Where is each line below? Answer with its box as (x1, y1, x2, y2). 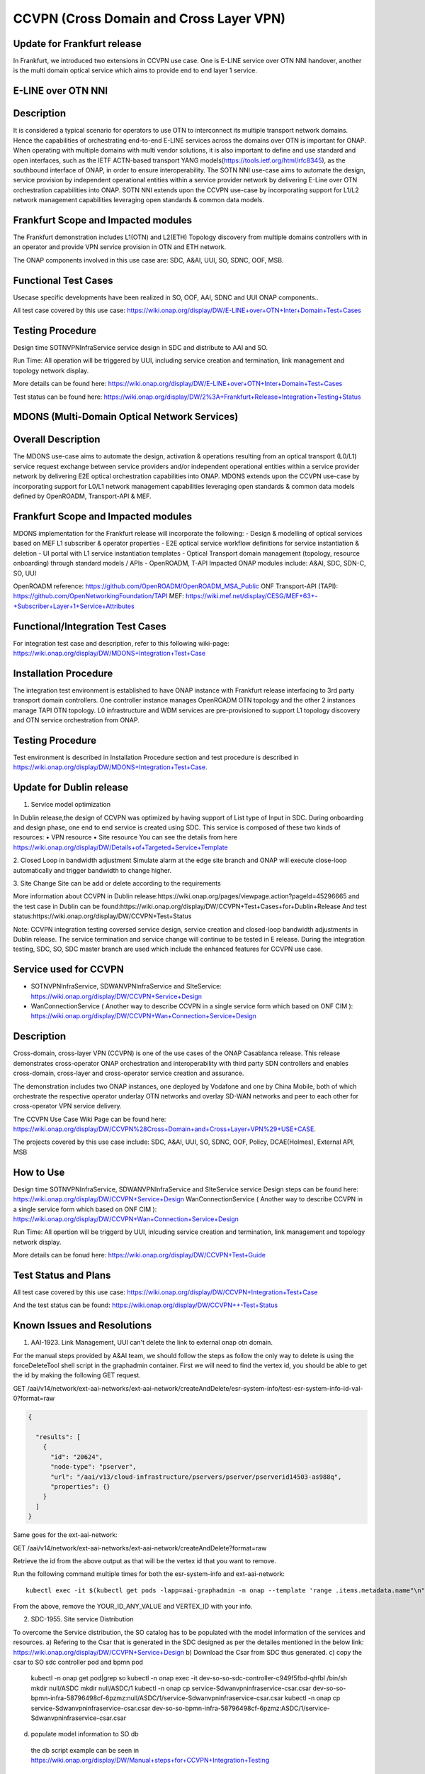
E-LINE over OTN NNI (13, 85, 108, 97)
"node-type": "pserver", (50, 1462, 137, 1471)
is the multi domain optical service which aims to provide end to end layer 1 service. (13, 66, 258, 75)
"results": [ (35, 1433, 81, 1441)
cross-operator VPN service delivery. (13, 1102, 122, 1111)
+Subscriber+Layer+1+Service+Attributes (13, 602, 135, 610)
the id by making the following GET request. (13, 1371, 141, 1379)
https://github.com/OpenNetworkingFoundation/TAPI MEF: (13, 592, 184, 600)
